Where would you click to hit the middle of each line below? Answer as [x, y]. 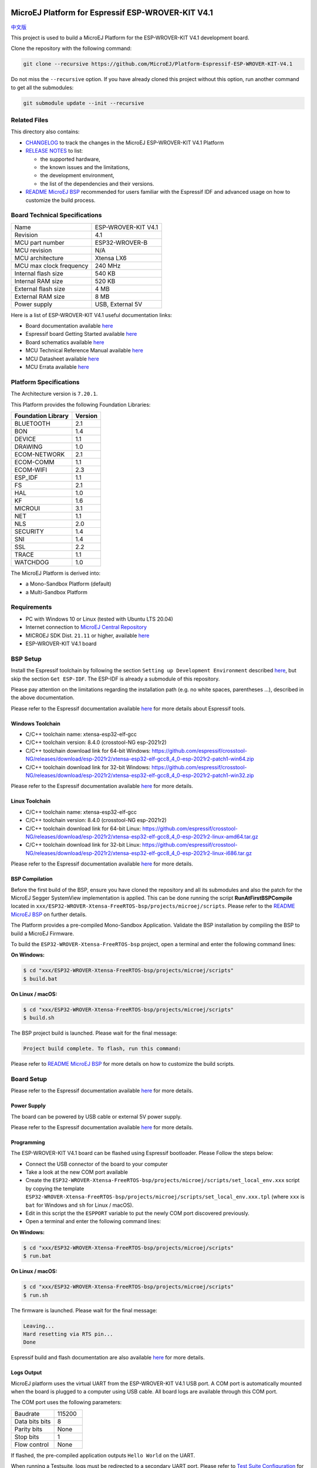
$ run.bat [37, 1256]
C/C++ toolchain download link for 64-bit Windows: [88, 750]
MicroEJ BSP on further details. [49, 914]
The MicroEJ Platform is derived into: [56, 573]
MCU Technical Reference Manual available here [84, 351]
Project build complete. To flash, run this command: [102, 1048]
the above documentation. [43, 698]
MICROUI [27, 508]
